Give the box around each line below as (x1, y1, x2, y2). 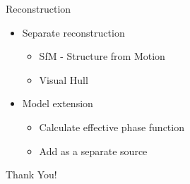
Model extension (22, 96, 93, 111)
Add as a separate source (39, 143, 148, 158)
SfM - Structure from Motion (39, 49, 165, 63)
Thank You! (6, 167, 57, 182)
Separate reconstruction (22, 25, 125, 39)
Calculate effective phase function (39, 119, 184, 134)
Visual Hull (39, 72, 88, 87)
